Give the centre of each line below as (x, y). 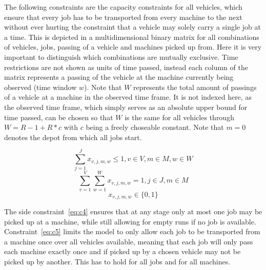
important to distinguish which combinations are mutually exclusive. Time (121, 57)
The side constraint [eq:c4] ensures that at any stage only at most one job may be (133, 211)
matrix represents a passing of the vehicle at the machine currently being (119, 77)
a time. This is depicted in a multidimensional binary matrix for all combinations (132, 37)
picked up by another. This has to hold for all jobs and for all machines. (117, 261)
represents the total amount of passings (195, 87)
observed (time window (40, 87)
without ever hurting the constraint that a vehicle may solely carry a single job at (132, 27)
